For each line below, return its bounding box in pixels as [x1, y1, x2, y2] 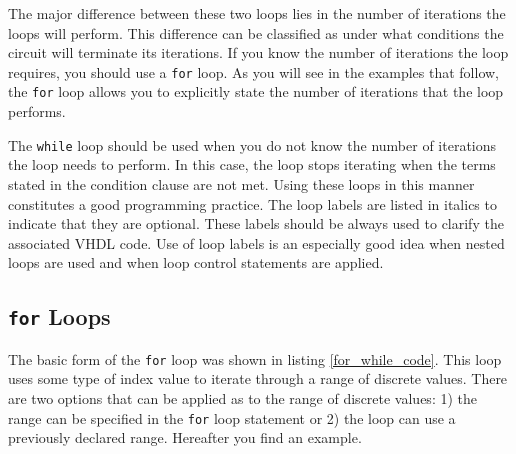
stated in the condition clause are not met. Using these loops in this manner [8, 173, 475, 194]
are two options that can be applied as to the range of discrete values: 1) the [8, 387, 477, 408]
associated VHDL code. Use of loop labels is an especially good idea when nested [8, 232, 505, 253]
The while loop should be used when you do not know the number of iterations [8, 134, 497, 155]
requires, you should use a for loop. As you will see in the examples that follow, [8, 61, 500, 82]
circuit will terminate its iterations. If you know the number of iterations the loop [8, 42, 509, 63]
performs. [8, 101, 66, 122]
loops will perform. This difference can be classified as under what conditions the [8, 22, 504, 43]
